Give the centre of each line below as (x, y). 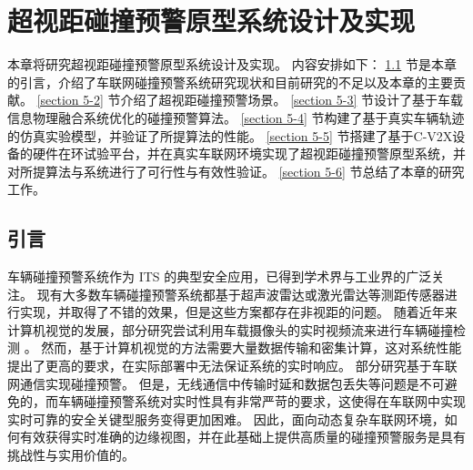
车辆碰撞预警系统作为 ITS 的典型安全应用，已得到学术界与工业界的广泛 (220, 276)
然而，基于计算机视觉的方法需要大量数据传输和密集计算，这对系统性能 (252, 347)
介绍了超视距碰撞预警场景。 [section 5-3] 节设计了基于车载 (292, 100)
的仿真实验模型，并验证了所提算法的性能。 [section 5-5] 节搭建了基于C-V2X (230, 135)
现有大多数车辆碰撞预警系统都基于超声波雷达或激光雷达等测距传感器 (241, 294)
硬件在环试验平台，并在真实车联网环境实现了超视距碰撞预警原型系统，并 (249, 153)
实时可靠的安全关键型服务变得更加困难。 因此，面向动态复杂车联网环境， (226, 419)
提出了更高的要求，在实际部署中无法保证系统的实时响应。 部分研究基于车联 (232, 366)
